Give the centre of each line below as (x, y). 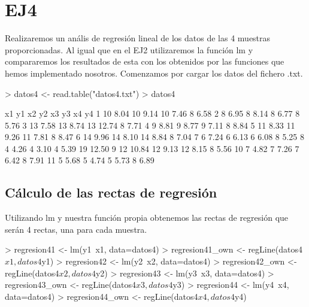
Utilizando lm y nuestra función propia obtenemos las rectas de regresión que (147, 218)
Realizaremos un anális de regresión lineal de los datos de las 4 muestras (138, 38)
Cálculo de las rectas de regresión (111, 192)
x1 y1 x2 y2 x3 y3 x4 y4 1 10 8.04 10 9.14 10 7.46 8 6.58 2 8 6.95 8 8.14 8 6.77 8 (152, 113)
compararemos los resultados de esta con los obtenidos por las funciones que (145, 61)
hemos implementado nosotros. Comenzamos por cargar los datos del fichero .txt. (154, 73)
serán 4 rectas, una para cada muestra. (76, 229)
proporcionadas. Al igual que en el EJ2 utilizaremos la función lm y (129, 49)
